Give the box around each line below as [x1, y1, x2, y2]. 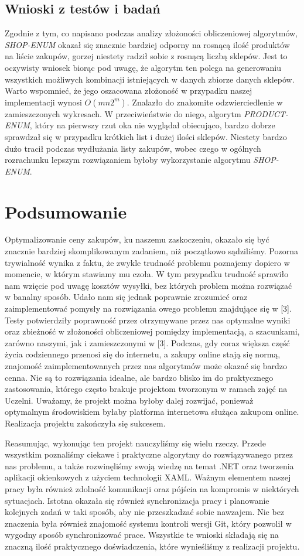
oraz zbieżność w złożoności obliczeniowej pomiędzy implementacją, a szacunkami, [5, 325, 300, 337]
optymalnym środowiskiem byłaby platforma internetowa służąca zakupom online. [5, 405, 299, 418]
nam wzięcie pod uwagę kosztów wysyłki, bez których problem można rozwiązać [5, 279, 292, 291]
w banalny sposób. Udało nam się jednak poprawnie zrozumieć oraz [5, 291, 248, 303]
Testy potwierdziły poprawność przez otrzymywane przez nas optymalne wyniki [5, 313, 291, 326]
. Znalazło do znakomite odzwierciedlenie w [127, 95, 283, 108]
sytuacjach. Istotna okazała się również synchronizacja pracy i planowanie [5, 494, 269, 506]
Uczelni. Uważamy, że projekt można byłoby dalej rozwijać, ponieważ [5, 394, 254, 406]
